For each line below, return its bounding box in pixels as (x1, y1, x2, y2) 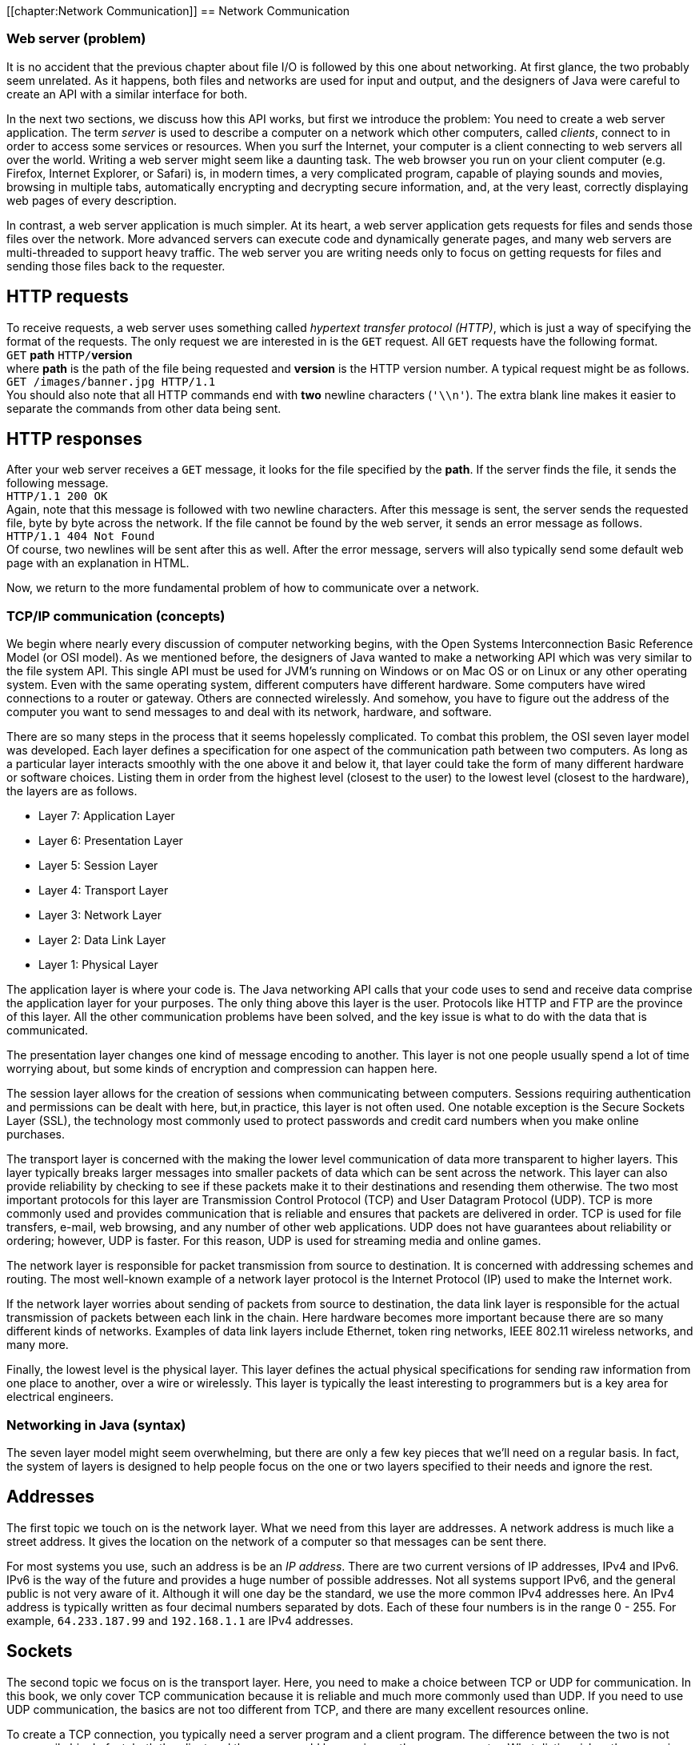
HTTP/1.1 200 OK (6, 490, 108, 503)
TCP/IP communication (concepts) (6, 607, 226, 624)
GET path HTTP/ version (6, 347, 133, 362)
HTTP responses (6, 429, 142, 450)
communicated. (6, 1023, 89, 1038)
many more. (6, 1338, 69, 1352)
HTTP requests (6, 286, 129, 307)
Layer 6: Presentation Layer (38, 834, 183, 848)
